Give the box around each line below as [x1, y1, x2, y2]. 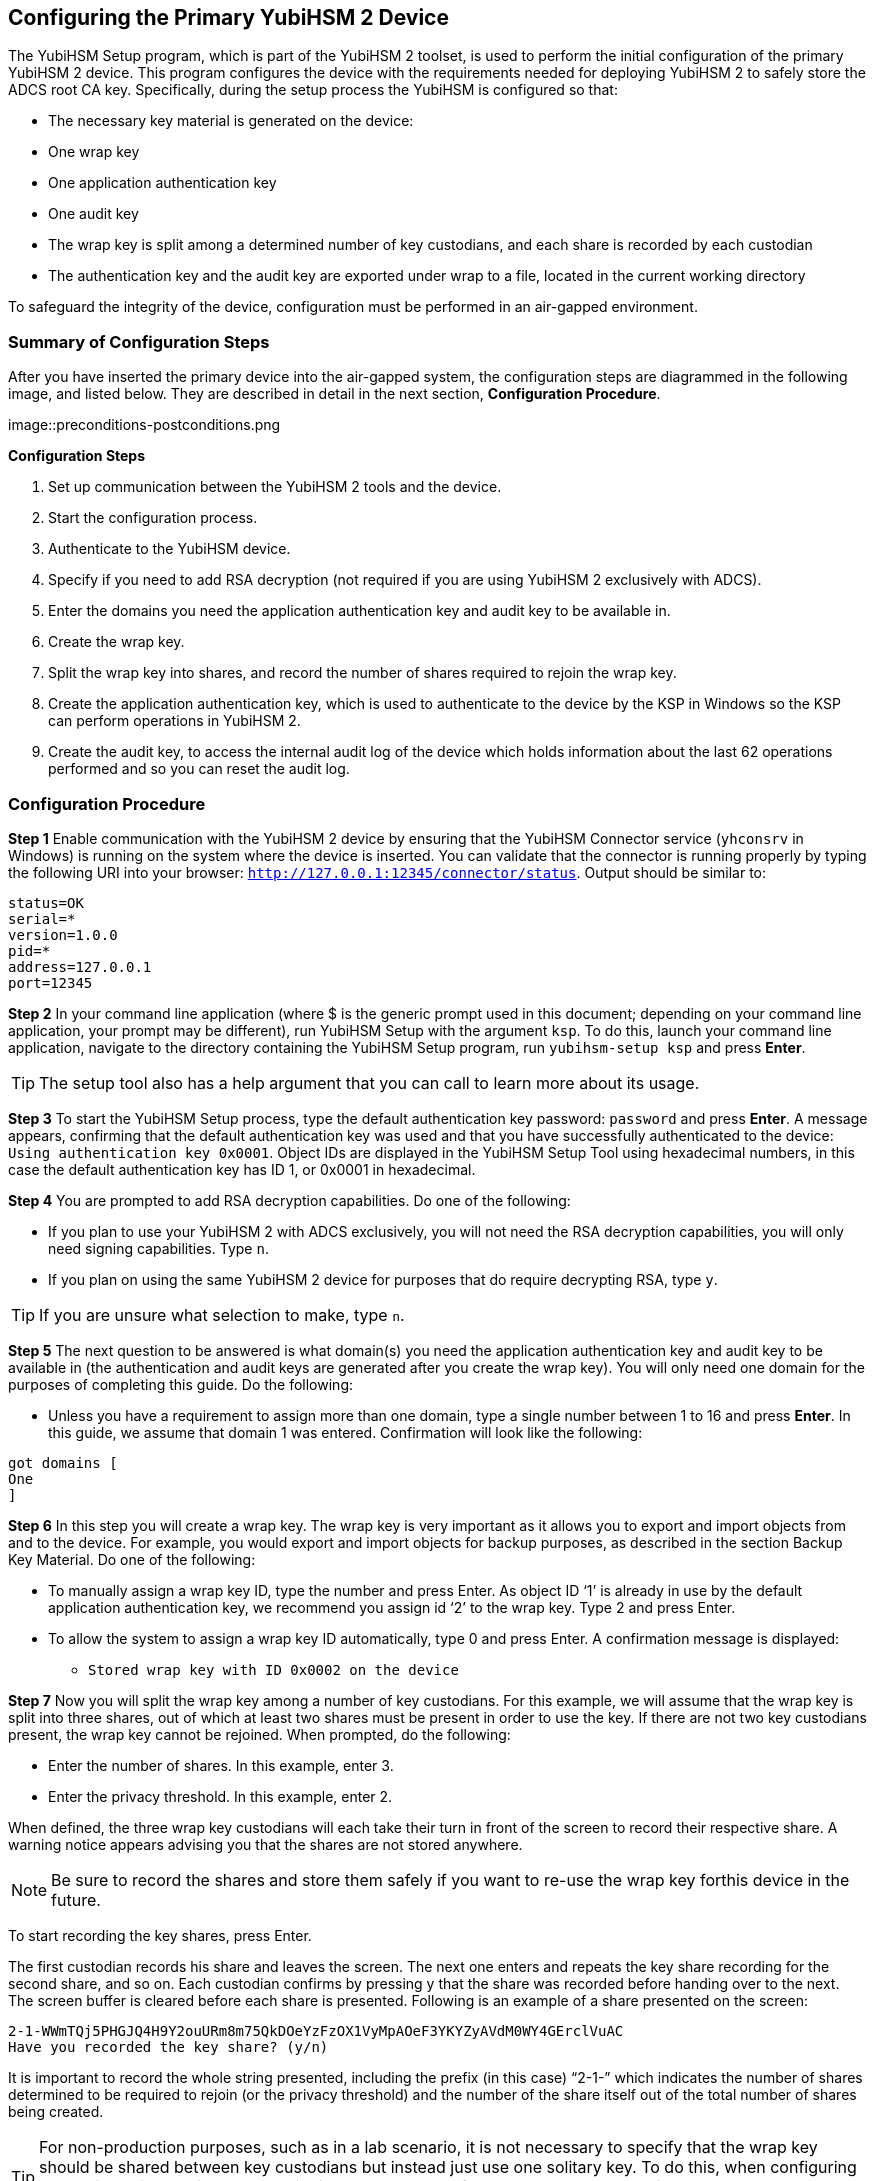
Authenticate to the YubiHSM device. [48, 540, 291, 558]
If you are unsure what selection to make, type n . [39, 1304, 405, 1325]
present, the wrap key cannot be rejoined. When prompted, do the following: [8, 1725, 511, 1743]
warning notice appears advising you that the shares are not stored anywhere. [8, 1835, 523, 1853]
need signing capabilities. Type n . [48, 1239, 269, 1257]
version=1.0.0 [8, 926, 118, 943]
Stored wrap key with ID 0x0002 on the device [88, 1661, 459, 1678]
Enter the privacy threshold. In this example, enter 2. [48, 1787, 393, 1805]
